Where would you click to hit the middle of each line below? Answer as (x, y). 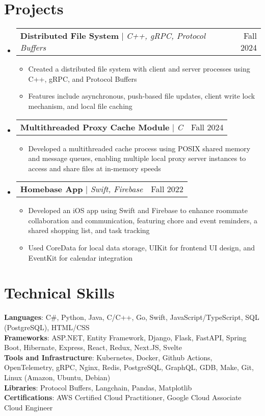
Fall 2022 (167, 189)
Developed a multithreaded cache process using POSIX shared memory (139, 148)
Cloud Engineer (29, 407)
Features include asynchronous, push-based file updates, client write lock (142, 96)
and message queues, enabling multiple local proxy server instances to (137, 158)
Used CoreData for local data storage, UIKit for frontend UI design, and (141, 248)
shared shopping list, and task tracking (89, 230)
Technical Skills (59, 293)
